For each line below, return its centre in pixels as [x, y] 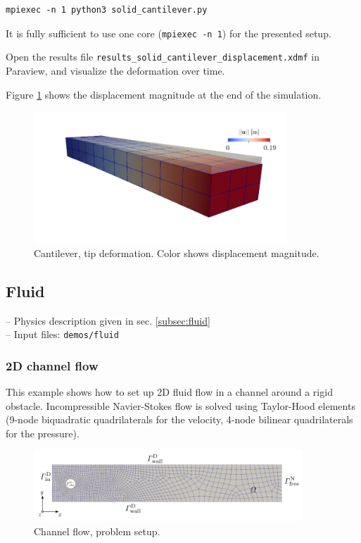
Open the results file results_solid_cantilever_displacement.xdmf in [163, 57]
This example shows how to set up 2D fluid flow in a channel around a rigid [169, 392]
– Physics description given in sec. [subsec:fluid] [108, 320]
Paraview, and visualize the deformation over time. [115, 70]
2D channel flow [52, 365]
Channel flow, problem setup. [97, 531]
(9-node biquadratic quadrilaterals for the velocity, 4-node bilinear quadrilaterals [179, 419]
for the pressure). [43, 433]
